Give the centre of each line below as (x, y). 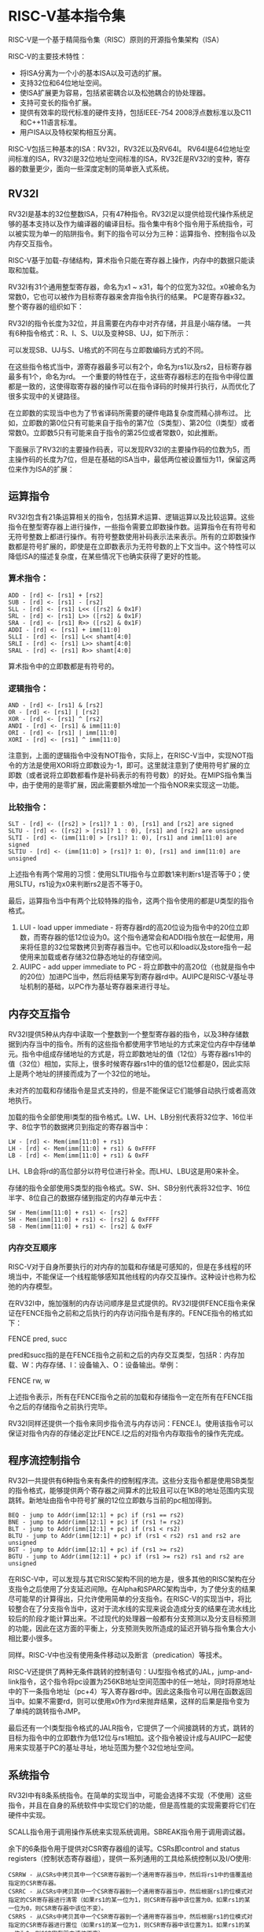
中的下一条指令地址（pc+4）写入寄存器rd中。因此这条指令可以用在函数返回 (130, 1692)
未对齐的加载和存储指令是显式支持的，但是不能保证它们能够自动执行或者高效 (132, 1091)
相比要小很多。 (32, 1638)
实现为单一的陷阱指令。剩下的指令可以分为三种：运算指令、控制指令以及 (139, 233)
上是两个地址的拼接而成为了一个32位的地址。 (81, 1074)
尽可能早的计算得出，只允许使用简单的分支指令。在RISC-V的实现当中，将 (126, 1599)
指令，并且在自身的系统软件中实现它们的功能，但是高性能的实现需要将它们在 (132, 1805)
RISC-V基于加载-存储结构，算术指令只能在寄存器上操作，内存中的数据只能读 (132, 260)
